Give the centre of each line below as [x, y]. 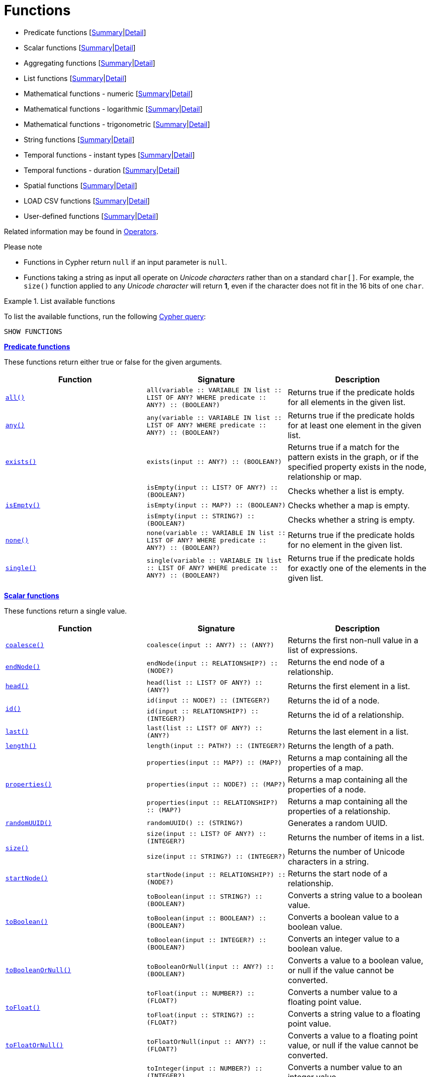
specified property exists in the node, [357, 467]
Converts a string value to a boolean [355, 895]
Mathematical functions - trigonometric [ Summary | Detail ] [117, 124]
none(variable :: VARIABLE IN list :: [216, 533]
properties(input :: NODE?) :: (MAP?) [216, 785]
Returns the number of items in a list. [356, 837]
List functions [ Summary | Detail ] [75, 78]
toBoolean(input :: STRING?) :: [204, 896]
